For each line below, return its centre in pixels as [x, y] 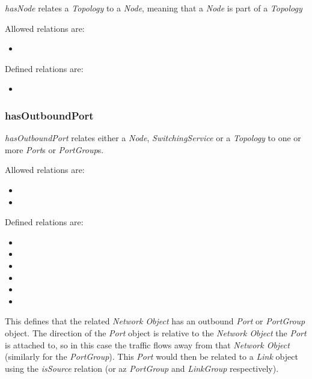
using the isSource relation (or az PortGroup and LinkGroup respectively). [142, 368]
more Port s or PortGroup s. [54, 149]
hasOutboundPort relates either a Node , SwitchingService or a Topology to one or [153, 138]
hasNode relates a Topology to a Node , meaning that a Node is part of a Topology [154, 8]
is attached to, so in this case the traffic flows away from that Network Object [147, 344]
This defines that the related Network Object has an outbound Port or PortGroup [155, 321]
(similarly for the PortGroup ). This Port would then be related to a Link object [151, 356]
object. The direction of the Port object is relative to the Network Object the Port [156, 332]
